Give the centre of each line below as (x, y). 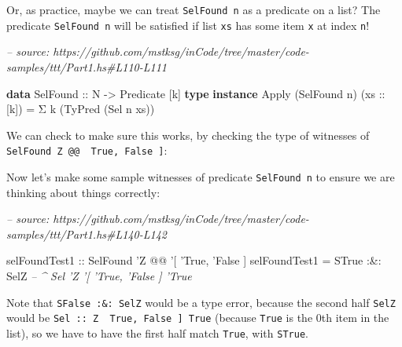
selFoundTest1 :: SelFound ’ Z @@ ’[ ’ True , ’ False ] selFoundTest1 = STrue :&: (194, 260)
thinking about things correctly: (83, 192)
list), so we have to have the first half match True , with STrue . (157, 332)
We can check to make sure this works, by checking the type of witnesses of (188, 135)
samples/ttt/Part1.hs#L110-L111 (87, 66)
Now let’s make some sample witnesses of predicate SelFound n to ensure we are (201, 176)
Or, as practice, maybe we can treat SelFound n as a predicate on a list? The (194, 9)
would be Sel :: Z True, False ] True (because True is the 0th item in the (198, 318)
